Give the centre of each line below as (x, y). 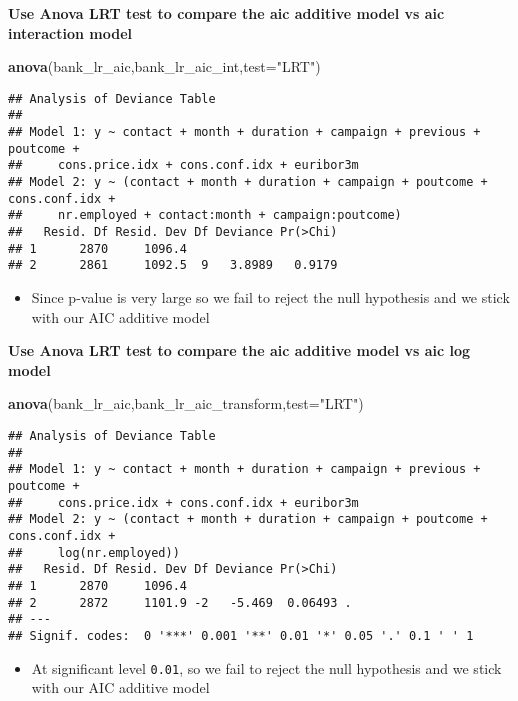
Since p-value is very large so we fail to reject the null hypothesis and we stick (270, 297)
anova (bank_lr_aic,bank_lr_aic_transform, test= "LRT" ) (186, 403)
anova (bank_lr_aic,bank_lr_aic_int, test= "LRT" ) (164, 66)
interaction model (70, 32)
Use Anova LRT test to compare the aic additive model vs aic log (239, 350)
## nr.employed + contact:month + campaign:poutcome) (205, 215)
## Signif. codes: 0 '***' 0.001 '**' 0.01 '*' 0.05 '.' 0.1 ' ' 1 (241, 635)
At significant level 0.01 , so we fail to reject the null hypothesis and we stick (266, 667)
